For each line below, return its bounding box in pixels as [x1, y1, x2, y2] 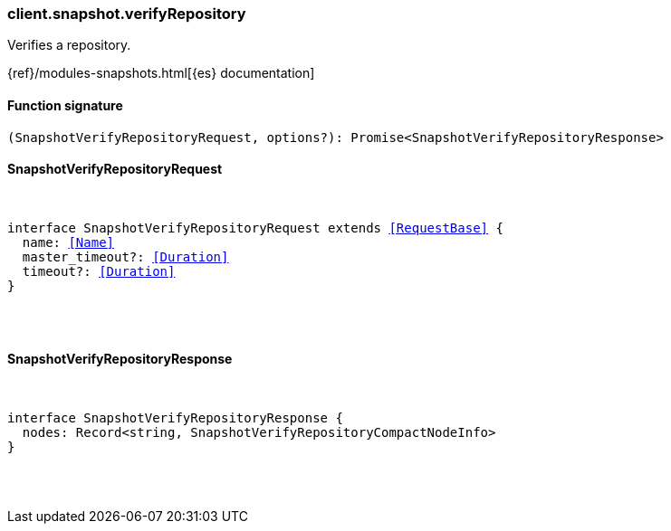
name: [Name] [22, 234, 115, 250]
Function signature [7, 97, 123, 113]
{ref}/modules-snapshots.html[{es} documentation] [7, 65, 315, 81]
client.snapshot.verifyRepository [7, 5, 246, 23]
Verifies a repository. [7, 37, 131, 53]
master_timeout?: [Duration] [22, 249, 229, 264]
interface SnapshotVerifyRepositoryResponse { [7, 411, 343, 426]
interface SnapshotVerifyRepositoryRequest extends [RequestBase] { [7, 220, 503, 235]
